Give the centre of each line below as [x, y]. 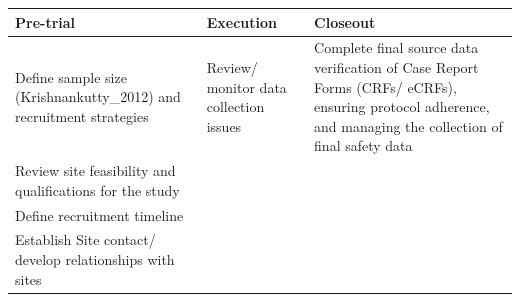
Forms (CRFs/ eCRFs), [385, 86]
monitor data [246, 86]
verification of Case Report [396, 66]
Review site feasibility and [95, 170]
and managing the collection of [408, 125]
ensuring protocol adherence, [402, 106]
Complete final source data [396, 47]
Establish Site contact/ [85, 239]
